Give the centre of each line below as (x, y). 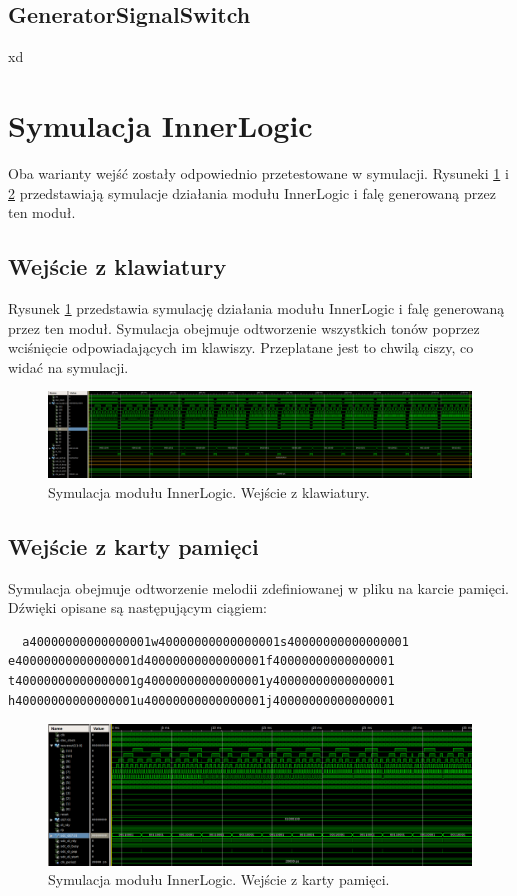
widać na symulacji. (68, 366)
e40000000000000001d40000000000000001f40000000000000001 (201, 661)
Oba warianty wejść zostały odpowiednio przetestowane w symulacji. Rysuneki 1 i (258, 172)
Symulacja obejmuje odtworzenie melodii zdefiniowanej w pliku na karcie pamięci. (258, 587)
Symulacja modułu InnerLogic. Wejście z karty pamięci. (219, 879)
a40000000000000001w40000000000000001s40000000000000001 (215, 641)
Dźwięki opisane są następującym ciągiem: (138, 607)
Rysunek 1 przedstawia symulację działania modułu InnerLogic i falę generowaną (256, 307)
